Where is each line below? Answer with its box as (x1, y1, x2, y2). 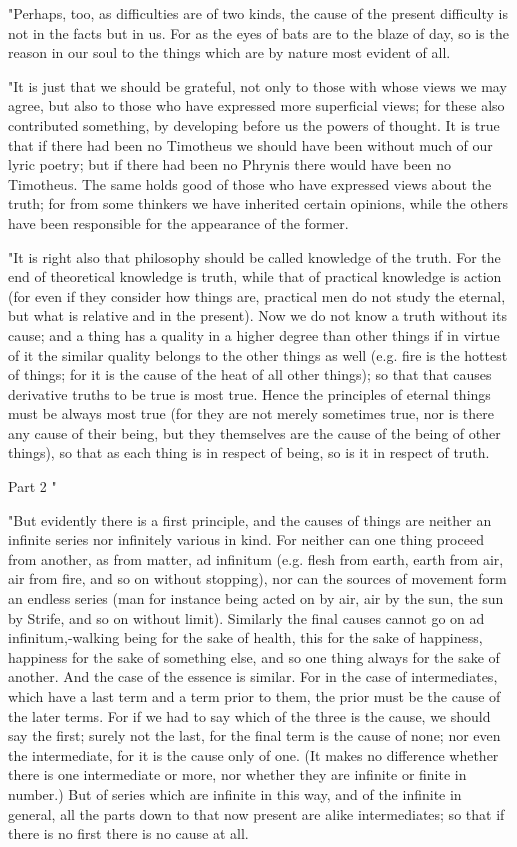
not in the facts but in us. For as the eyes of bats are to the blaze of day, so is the (8, 22, 509, 43)
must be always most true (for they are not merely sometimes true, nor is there (8, 403, 494, 424)
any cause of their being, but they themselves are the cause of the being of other (8, 422, 501, 443)
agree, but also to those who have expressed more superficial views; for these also (8, 95, 505, 116)
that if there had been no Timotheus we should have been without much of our (8, 134, 493, 155)
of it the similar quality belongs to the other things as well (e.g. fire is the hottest (8, 344, 508, 365)
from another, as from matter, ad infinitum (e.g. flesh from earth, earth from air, (8, 548, 504, 569)
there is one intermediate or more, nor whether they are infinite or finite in (8, 764, 467, 785)
